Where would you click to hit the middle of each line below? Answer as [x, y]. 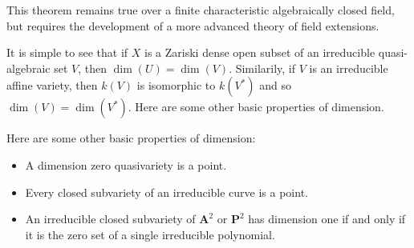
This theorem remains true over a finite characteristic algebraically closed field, [201, 10]
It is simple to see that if [67, 52]
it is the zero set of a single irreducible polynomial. [150, 234]
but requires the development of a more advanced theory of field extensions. [193, 25]
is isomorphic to [176, 85]
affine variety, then [52, 85]
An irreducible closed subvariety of [110, 219]
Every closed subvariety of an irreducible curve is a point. [166, 192]
